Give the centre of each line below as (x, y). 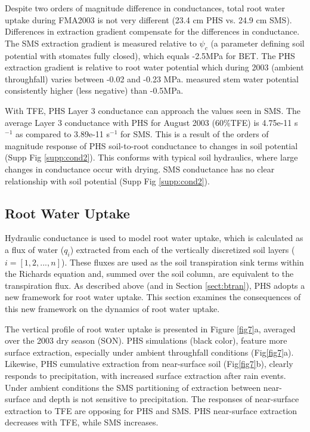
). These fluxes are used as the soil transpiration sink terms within (182, 262)
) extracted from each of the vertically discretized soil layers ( (182, 249)
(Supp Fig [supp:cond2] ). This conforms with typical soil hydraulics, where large (151, 157)
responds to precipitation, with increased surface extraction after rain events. (145, 376)
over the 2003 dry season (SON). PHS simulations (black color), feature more (146, 340)
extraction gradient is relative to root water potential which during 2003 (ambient (154, 67)
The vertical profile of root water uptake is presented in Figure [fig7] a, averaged (150, 328)
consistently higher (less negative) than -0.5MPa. (94, 90)
